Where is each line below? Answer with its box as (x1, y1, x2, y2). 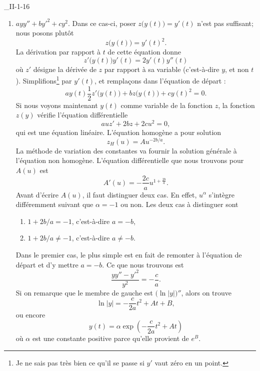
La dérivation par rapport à (15, 46, 100, 57)
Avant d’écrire (15, 189, 59, 199)
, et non (225, 63, 249, 74)
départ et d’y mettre (15, 259, 78, 269)
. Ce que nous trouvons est (102, 259, 184, 269)
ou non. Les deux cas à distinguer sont (120, 199, 238, 209)
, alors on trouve (181, 287, 232, 297)
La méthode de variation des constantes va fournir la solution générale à (15, 145, 237, 155)
